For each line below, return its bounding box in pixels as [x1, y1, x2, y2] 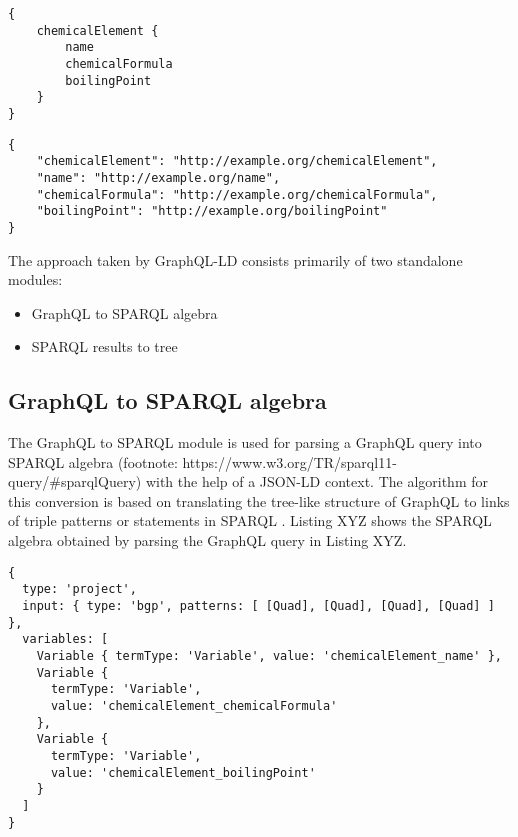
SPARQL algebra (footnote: [8, 451, 178, 472]
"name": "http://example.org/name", [36, 170, 281, 185]
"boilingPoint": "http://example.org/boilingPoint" [36, 204, 388, 219]
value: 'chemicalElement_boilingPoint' [50, 765, 316, 780]
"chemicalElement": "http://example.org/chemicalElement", [36, 154, 438, 169]
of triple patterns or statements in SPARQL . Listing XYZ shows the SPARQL [8, 510, 492, 531]
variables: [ [22, 632, 109, 647]
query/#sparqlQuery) [8, 471, 142, 492]
